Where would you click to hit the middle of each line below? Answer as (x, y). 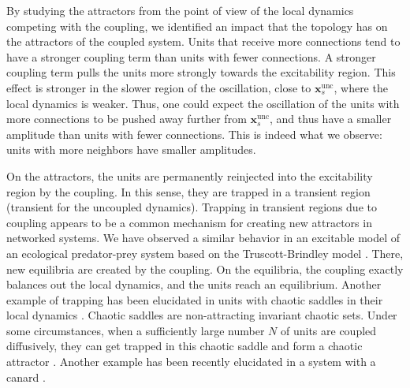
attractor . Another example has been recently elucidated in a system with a (191, 362)
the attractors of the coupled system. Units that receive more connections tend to (203, 41)
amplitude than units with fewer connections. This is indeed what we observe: (194, 134)
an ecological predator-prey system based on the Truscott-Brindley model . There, (205, 253)
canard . (26, 377)
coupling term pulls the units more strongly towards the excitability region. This (201, 72)
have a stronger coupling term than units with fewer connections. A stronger (191, 56)
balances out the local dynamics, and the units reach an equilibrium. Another (194, 284)
